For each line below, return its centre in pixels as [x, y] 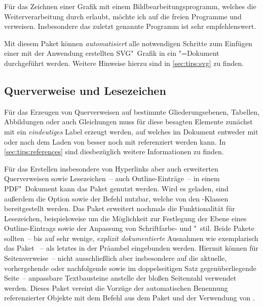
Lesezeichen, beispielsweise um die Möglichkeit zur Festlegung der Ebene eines [125, 218]
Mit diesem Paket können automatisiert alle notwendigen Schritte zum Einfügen [128, 43]
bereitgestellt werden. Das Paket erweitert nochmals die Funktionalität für [120, 208]
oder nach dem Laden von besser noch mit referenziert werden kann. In [115, 141]
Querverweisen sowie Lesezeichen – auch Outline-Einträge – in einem [112, 178]
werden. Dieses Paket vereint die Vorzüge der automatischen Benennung [116, 287]
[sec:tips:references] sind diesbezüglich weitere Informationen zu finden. [114, 151]
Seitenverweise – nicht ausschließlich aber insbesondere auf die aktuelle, [116, 258]
